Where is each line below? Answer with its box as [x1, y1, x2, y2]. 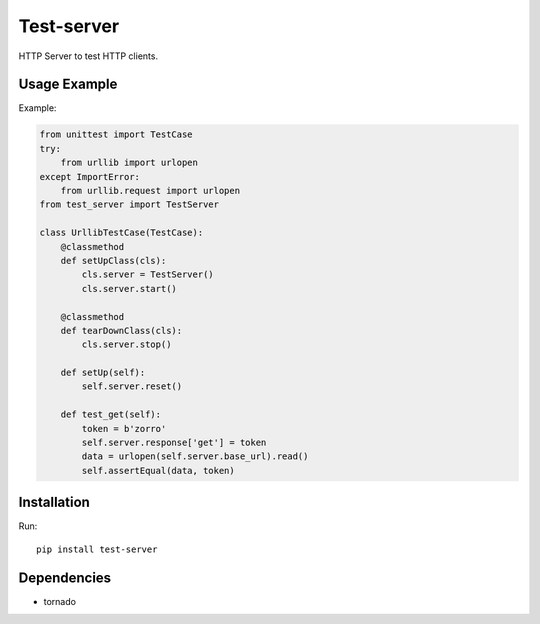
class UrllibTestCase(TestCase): [39, 227, 204, 239]
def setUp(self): [60, 367, 146, 379]
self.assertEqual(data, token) [81, 465, 235, 476]
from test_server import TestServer [39, 199, 220, 210]
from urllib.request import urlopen [60, 185, 240, 196]
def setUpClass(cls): [60, 255, 167, 266]
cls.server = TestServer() [81, 269, 214, 280]
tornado [43, 595, 77, 607]
